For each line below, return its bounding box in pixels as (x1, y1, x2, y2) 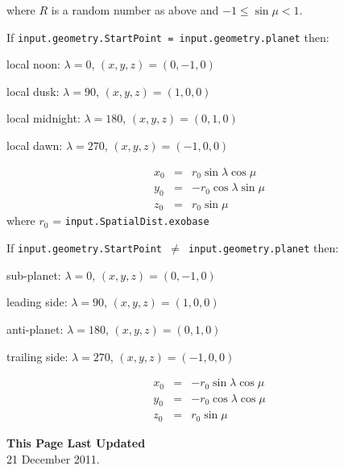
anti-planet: (6, 320, 64, 337)
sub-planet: (6, 266, 61, 283)
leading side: (6, 293, 68, 310)
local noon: (6, 56, 60, 73)
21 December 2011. (6, 450, 100, 467)
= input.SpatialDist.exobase (52, 212, 209, 229)
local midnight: (6, 110, 81, 127)
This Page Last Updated (6, 434, 146, 451)
